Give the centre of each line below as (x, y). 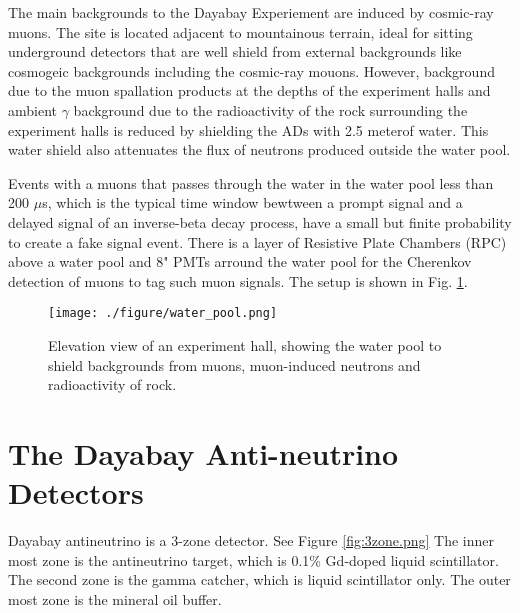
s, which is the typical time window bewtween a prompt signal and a (252, 202)
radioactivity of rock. (112, 384)
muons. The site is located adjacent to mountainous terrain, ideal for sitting (240, 31)
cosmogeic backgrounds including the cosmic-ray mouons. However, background (251, 70)
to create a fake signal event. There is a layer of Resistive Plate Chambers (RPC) (257, 241)
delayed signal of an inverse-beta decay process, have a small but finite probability (260, 221)
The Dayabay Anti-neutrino (203, 452)
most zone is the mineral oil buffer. (115, 598)
